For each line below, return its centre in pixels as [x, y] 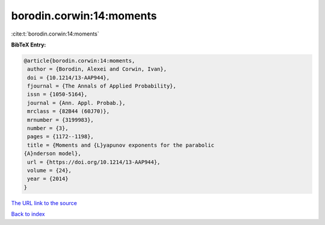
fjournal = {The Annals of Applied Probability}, [102, 86]
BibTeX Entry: [29, 45]
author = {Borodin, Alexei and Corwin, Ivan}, [97, 69]
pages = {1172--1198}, [61, 137]
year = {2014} [48, 179]
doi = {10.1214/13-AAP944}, [69, 78]
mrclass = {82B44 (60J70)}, [69, 111]
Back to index [28, 214]
